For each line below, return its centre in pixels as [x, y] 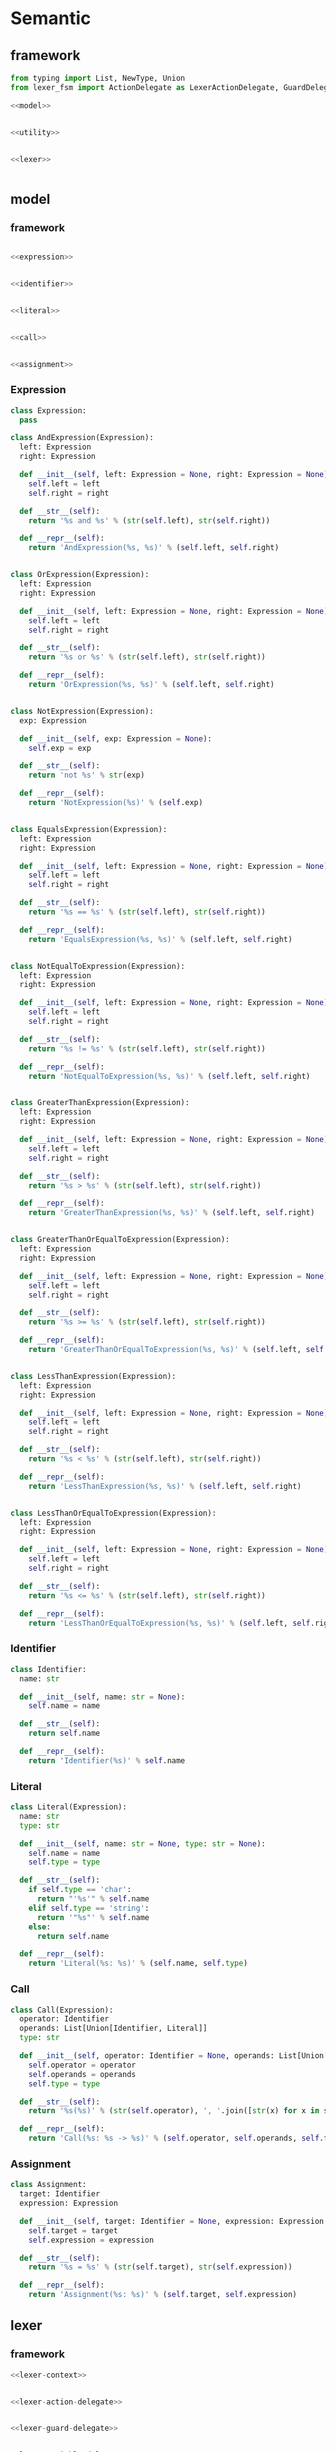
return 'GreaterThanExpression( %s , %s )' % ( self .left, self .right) [171, 1213]
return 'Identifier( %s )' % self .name [107, 1760]
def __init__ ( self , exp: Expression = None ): [116, 738]
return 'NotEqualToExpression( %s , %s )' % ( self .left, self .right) [169, 1076]
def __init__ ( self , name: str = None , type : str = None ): [143, 1843]
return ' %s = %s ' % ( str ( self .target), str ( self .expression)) [160, 2267]
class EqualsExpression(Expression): [89, 829]
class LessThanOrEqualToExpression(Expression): [113, 1513]
